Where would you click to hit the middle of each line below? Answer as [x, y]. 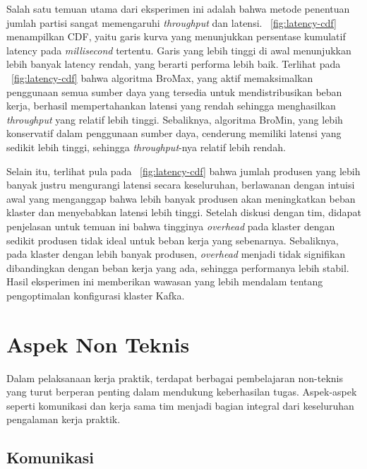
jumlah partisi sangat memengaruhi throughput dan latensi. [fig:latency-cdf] [172, 22]
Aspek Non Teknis [98, 344]
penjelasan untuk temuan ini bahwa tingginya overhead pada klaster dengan [171, 226]
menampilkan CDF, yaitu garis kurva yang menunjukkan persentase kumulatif [176, 36]
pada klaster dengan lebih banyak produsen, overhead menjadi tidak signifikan [176, 254]
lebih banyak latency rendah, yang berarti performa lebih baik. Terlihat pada [174, 64]
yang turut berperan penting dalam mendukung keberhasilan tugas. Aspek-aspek [182, 392]
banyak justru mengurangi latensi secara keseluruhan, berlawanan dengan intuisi [181, 185]
